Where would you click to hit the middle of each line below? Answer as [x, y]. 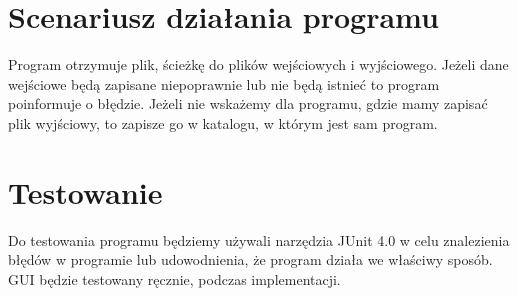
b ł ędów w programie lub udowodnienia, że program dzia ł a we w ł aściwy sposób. [250, 259]
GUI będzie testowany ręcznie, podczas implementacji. [174, 278]
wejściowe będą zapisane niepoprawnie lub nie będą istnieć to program [224, 83]
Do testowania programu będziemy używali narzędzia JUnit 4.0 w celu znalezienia [259, 239]
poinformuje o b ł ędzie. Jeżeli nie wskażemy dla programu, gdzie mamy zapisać [248, 103]
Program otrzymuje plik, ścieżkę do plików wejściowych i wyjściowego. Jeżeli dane [258, 64]
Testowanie [85, 191]
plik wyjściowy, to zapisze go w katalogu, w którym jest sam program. [223, 122]
